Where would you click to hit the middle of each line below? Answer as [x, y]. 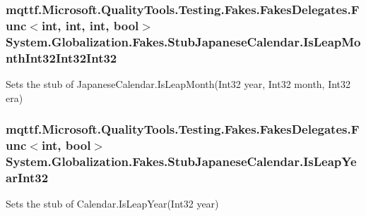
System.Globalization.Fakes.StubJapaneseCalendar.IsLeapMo [183, 41]
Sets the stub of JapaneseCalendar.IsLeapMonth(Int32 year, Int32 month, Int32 [178, 83]
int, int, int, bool [90, 25]
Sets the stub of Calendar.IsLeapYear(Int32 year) [112, 204]
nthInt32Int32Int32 [61, 57]
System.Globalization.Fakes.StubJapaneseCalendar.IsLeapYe [181, 161]
